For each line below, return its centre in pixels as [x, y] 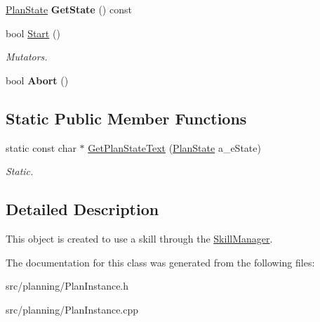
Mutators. [27, 57]
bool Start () [33, 33]
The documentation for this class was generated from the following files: [160, 262]
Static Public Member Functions [126, 118]
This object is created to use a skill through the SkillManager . [139, 238]
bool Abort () [37, 80]
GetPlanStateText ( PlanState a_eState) [174, 147]
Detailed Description [82, 209]
